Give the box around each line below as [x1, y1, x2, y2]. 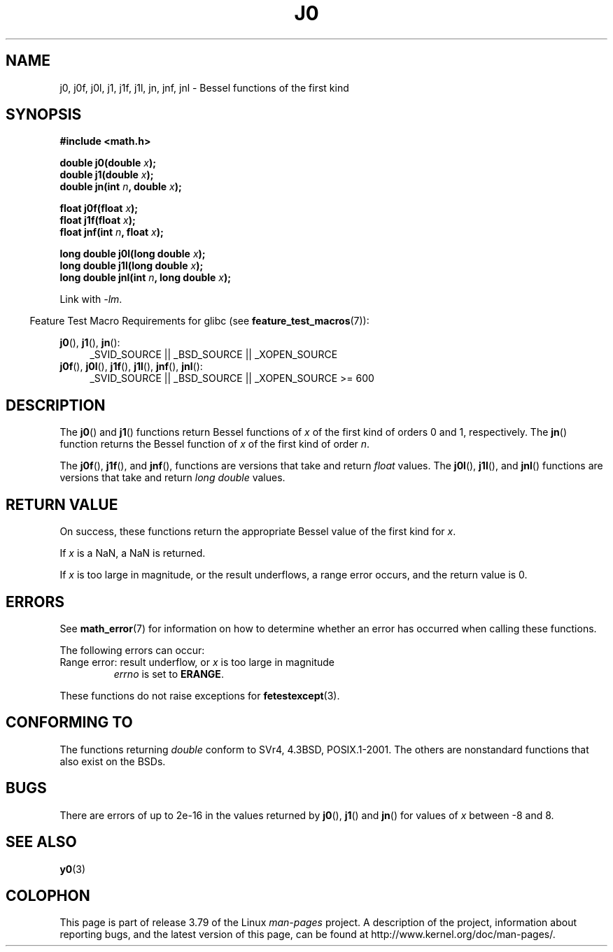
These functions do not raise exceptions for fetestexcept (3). [59, 689, 340, 702]
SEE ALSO [6, 833, 77, 851]
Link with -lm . [59, 293, 122, 306]
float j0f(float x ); [59, 202, 139, 215]
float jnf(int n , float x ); [59, 226, 164, 239]
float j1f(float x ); [59, 214, 136, 227]
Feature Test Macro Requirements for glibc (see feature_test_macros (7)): [29, 315, 369, 327]
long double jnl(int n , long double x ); [59, 271, 232, 284]
